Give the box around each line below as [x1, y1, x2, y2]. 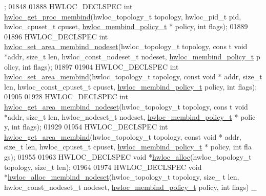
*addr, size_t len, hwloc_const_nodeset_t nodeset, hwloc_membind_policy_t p [4, 51, 260, 61]
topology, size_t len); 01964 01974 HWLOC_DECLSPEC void [4, 161, 202, 172]
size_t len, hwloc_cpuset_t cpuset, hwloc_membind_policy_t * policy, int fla [4, 141, 252, 152]
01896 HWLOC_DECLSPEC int [4, 31, 108, 41]
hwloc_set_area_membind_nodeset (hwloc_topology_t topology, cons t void [4, 41, 248, 52]
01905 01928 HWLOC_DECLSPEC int [4, 91, 128, 102]
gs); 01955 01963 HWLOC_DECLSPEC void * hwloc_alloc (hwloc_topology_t [4, 151, 252, 162]
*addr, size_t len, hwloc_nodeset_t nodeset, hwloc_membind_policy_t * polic [4, 111, 256, 122]
